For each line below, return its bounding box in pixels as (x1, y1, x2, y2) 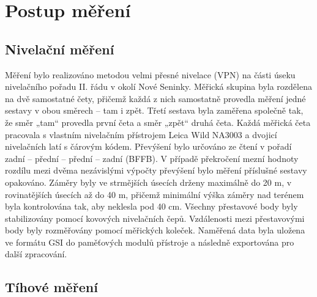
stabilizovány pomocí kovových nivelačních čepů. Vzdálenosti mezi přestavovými (5, 211, 305, 224)
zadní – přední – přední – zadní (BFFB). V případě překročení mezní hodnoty (5, 152, 299, 164)
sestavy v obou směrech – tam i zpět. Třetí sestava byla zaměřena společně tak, (5, 104, 304, 117)
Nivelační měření (5, 39, 114, 58)
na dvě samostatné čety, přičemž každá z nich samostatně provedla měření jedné (5, 92, 306, 105)
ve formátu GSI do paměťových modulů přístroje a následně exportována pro (5, 235, 294, 248)
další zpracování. (5, 248, 67, 260)
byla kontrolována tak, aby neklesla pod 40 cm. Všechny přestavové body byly (5, 200, 298, 213)
